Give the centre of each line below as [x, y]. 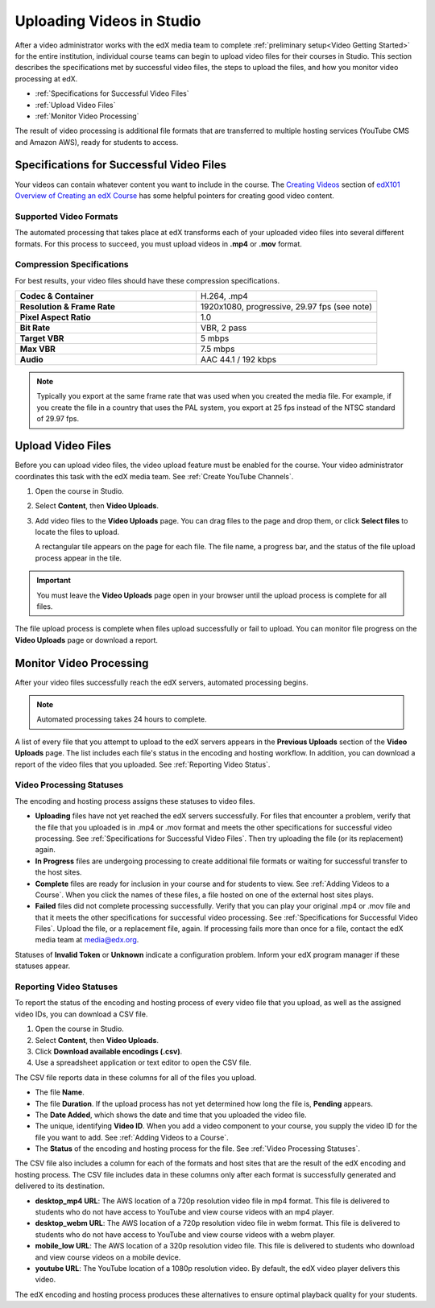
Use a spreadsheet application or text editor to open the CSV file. [143, 1062]
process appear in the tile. [79, 558]
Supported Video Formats [66, 216]
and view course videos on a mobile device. [108, 1257]
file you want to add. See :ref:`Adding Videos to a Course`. [132, 1137]
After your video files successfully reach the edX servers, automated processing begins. [162, 682]
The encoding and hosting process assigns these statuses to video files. [135, 801]
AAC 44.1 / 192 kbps [238, 360]
